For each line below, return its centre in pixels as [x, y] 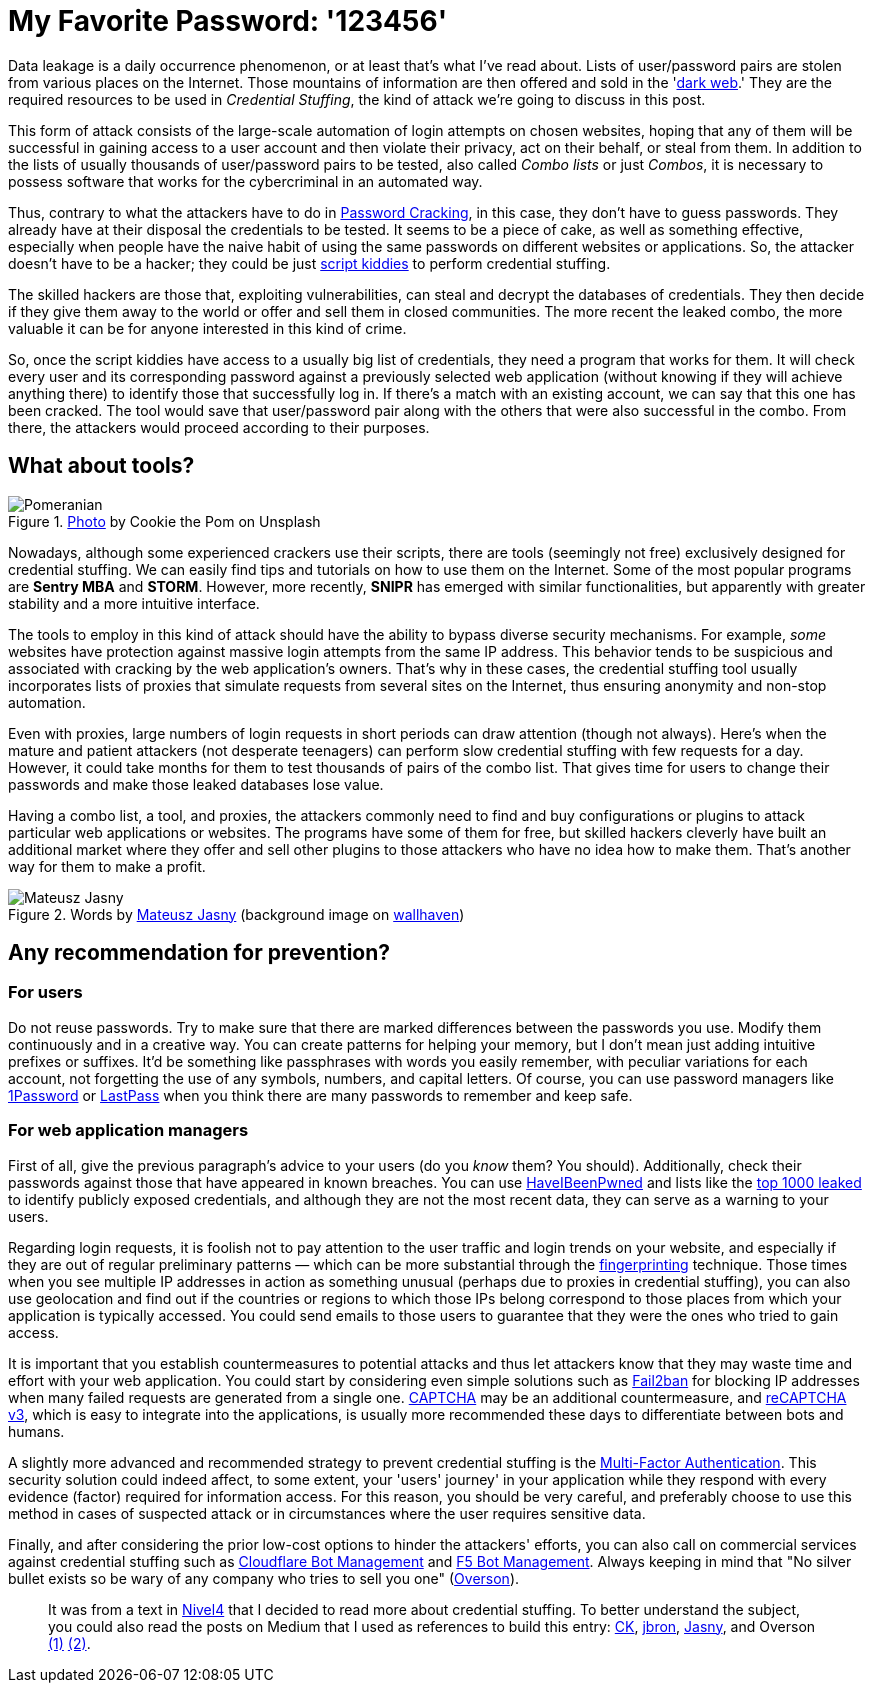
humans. [36, 1431]
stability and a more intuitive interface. [134, 603]
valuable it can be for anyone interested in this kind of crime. [207, 328]
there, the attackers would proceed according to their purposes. [219, 427]
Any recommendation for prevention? [199, 953]
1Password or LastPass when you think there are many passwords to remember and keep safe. [320, 1095]
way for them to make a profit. [107, 866]
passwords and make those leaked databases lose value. [196, 784]
